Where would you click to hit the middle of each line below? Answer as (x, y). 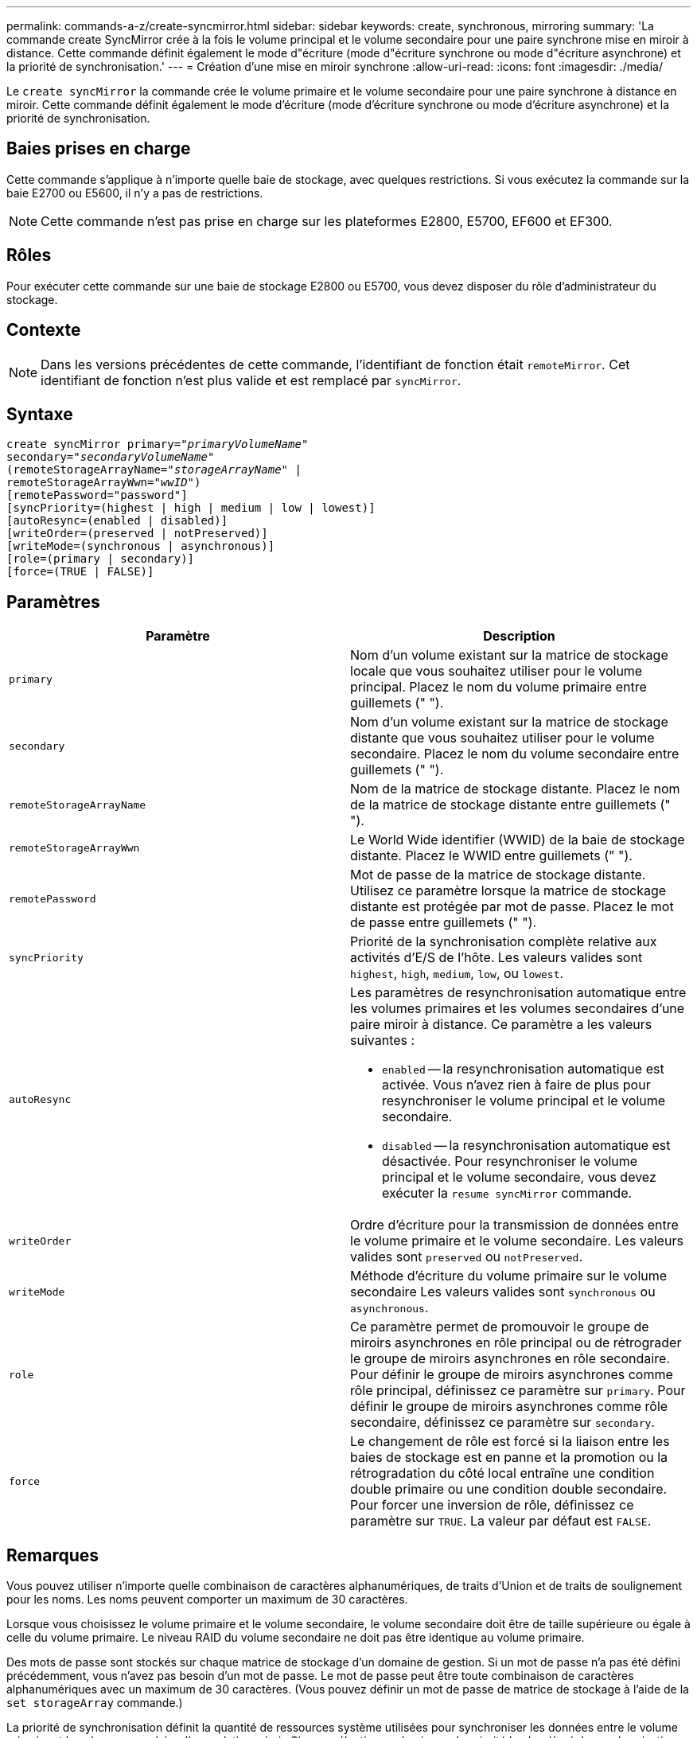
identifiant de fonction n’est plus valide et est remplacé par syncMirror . (251, 380)
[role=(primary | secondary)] (101, 559)
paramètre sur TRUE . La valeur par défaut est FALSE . (501, 1521)
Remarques (53, 1555)
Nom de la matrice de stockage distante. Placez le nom (515, 789)
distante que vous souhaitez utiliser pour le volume (502, 738)
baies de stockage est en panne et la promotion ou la (509, 1457)
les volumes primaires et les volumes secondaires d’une (518, 1009)
